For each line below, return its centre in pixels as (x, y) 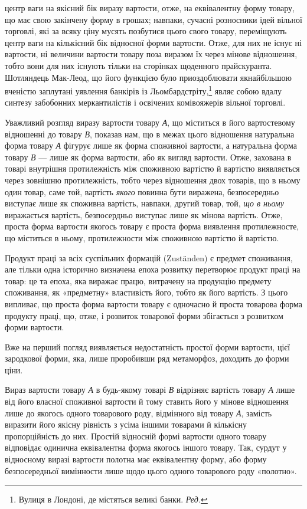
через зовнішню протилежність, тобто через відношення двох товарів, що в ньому (153, 180)
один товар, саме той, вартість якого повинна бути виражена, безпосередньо (142, 191)
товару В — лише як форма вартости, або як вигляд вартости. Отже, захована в (148, 157)
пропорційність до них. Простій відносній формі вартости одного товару (136, 436)
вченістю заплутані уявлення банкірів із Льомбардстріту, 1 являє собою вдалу (143, 90)
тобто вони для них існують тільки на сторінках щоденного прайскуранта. (138, 65)
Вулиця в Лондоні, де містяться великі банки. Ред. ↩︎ (113, 499)
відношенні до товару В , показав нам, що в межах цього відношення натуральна (150, 134)
